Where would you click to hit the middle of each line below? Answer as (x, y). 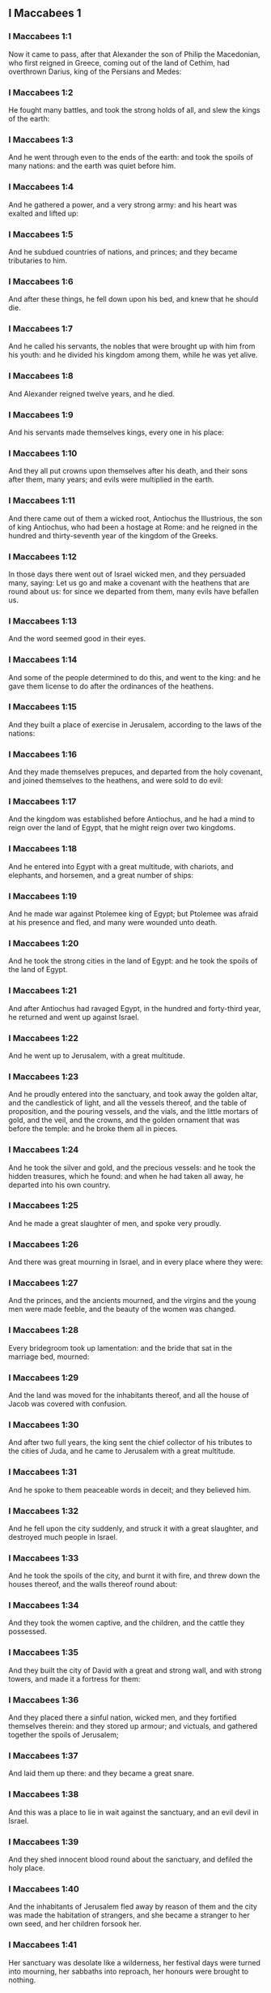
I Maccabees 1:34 (44, 1605)
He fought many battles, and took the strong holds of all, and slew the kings (134, 109)
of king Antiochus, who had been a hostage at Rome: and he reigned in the (133, 527)
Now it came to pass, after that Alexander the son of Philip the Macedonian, (134, 54)
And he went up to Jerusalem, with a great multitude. (97, 1055)
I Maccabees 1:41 (42, 1945)
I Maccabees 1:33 (44, 1558)
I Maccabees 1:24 (44, 1150)
